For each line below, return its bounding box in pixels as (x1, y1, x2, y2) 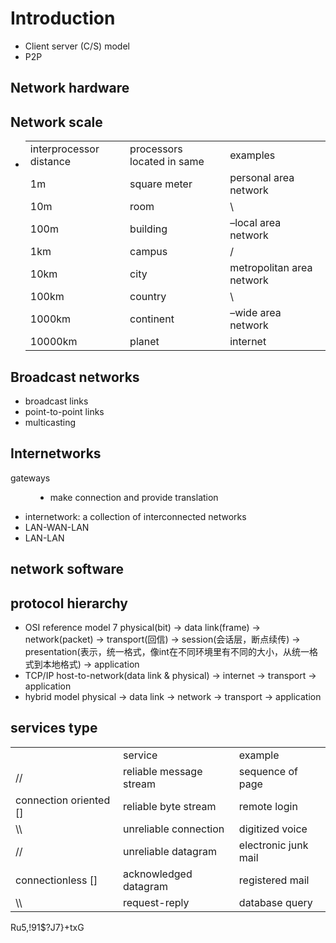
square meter (129, 177, 193, 191)
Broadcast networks (10, 368, 140, 386)
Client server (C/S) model (24, 40, 130, 52)
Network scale (10, 113, 103, 131)
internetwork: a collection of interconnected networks (24, 510, 247, 522)
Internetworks (10, 445, 102, 462)
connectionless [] (15, 873, 98, 887)
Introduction (10, 7, 116, 30)
